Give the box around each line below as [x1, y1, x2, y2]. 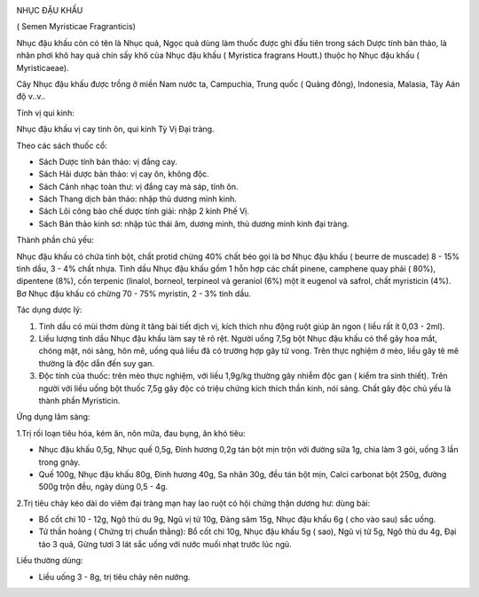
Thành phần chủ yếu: [16, 235, 95, 246]
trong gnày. [38, 457, 81, 467]
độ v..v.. [16, 91, 46, 102]
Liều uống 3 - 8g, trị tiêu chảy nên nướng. [38, 571, 191, 582]
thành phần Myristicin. [38, 395, 121, 405]
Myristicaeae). [16, 62, 70, 73]
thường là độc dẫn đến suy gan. [38, 357, 155, 368]
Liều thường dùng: [16, 555, 83, 566]
